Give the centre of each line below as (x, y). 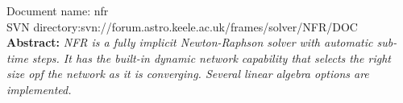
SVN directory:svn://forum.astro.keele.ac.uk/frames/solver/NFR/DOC (182, 26)
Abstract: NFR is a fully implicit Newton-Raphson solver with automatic (190, 42)
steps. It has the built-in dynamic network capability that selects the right (212, 58)
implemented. (39, 89)
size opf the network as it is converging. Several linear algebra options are (188, 74)
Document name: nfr (58, 10)
